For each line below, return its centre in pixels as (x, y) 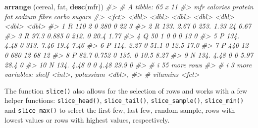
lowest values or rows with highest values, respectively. (87, 119)
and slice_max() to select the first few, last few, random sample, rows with (120, 110)
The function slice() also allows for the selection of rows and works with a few (126, 90)
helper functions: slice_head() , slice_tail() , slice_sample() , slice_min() (124, 100)
